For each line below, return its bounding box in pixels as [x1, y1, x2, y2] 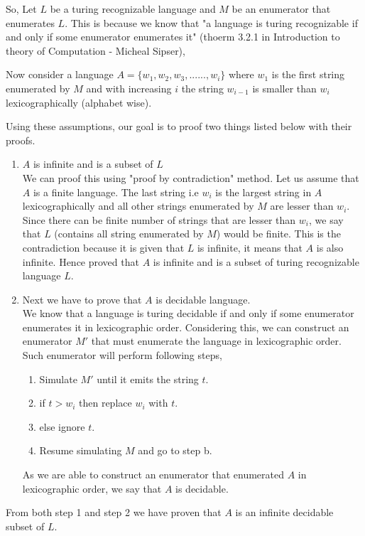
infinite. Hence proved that [22, 254, 139, 269]
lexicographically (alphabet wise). [6, 95, 152, 109]
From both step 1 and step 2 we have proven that [6, 505, 222, 520]
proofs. [6, 132, 36, 147]
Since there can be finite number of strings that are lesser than [22, 212, 296, 227]
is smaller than [252, 80, 317, 95]
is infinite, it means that [197, 240, 303, 254]
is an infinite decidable [235, 505, 334, 520]
